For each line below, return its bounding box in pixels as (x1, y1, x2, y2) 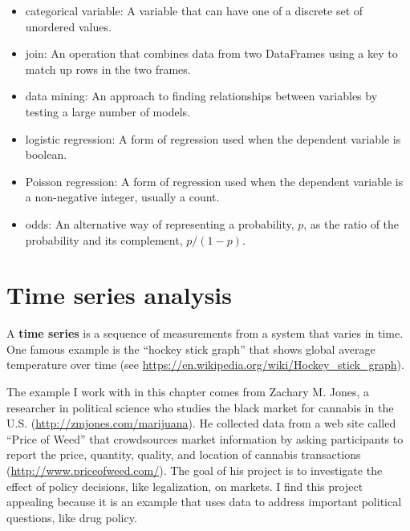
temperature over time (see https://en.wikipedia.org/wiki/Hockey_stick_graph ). (6, 356, 404, 373)
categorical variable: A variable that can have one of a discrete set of (25, 2, 363, 18)
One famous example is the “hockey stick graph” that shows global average (6, 340, 375, 357)
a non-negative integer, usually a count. (25, 188, 220, 205)
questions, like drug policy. (6, 509, 137, 525)
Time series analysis (6, 278, 232, 311)
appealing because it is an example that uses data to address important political (6, 493, 402, 510)
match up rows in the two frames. (25, 60, 191, 77)
